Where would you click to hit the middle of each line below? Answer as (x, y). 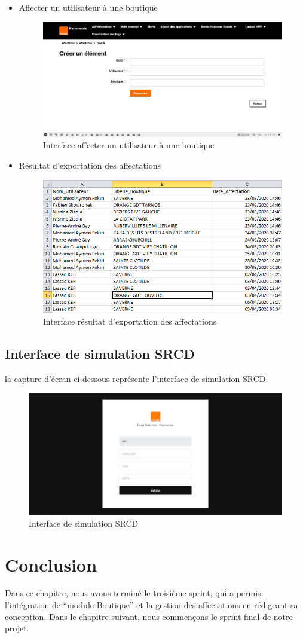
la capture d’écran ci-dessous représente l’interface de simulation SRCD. (137, 378)
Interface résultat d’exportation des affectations (130, 321)
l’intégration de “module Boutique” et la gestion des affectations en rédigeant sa (151, 605)
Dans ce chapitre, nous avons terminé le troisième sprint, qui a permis (133, 593)
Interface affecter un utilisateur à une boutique (128, 145)
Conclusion (51, 564)
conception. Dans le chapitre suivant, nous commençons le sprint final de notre (149, 616)
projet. (17, 628)
